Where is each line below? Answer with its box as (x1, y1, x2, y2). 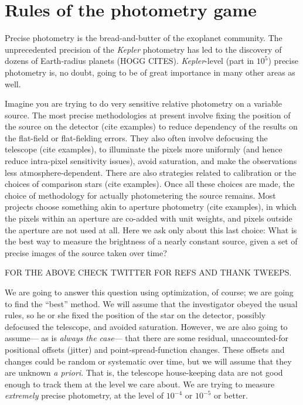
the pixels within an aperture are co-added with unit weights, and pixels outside (5, 212, 292, 224)
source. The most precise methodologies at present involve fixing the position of (5, 108, 291, 121)
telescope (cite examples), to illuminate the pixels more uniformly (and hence (5, 143, 282, 155)
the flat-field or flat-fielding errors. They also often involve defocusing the (5, 131, 268, 144)
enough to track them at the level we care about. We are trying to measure (5, 377, 275, 390)
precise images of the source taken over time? (5, 246, 167, 258)
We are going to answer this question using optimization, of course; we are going (5, 286, 294, 298)
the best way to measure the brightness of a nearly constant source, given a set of (5, 235, 298, 247)
